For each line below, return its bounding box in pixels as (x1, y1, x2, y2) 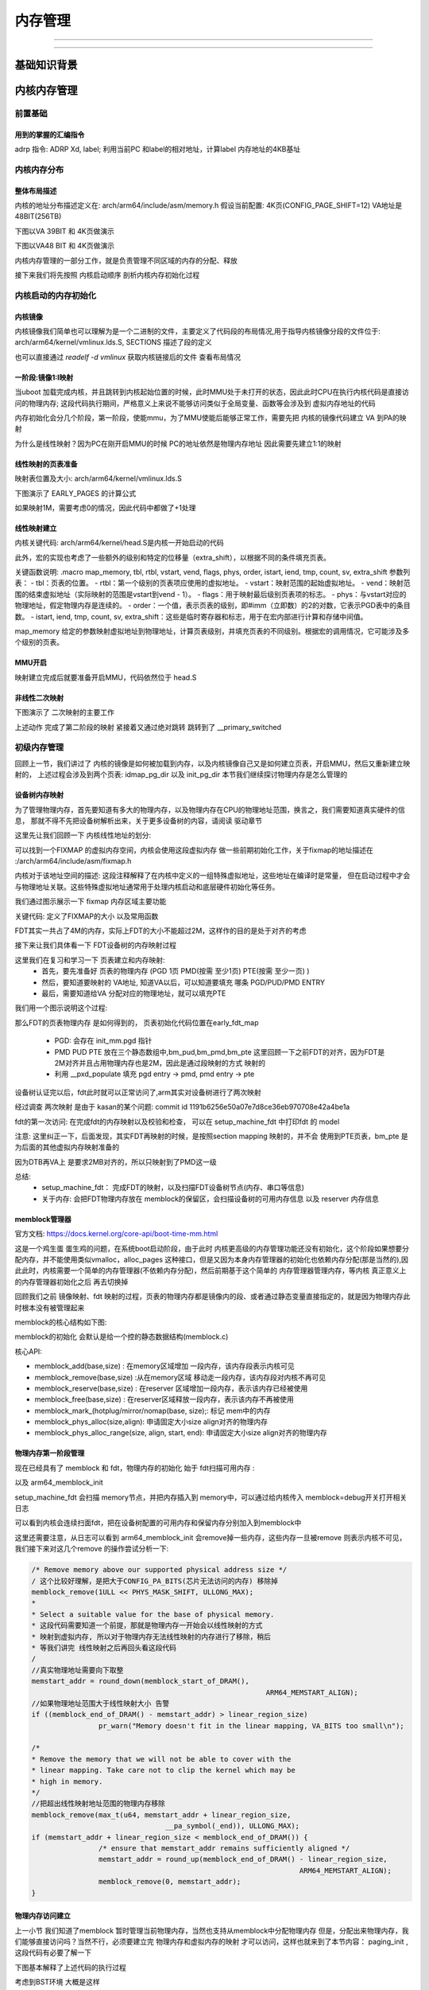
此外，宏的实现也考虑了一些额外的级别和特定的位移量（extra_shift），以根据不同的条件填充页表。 (14, 552, 331, 562)
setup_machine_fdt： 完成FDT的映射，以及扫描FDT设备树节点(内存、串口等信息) (41, 1183, 305, 1192)
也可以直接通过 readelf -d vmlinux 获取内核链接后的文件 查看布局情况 (14, 352, 242, 361)
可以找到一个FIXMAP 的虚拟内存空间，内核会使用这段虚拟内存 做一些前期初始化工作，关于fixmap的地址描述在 (14, 845, 373, 855)
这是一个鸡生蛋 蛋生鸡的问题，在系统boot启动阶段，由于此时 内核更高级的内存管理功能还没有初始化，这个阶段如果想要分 (14, 1243, 409, 1253)
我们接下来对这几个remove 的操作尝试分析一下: (14, 1544, 169, 1554)
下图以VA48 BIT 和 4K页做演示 (14, 241, 115, 251)
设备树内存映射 (14, 790, 64, 800)
